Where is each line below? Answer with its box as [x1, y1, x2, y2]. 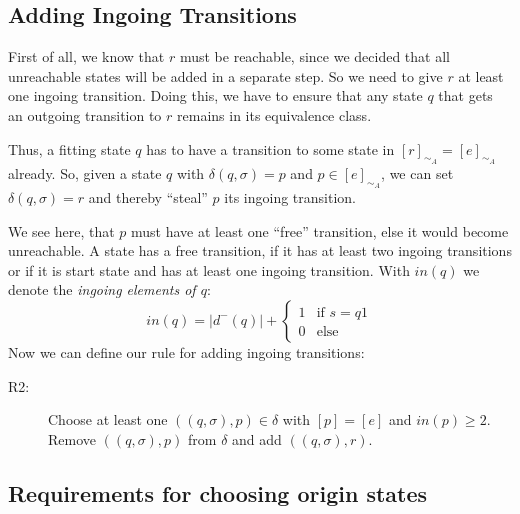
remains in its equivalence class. [177, 104, 372, 125]
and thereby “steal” [88, 186, 208, 207]
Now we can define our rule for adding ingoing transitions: [8, 341, 365, 362]
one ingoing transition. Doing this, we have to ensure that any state [8, 85, 423, 106]
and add [232, 428, 282, 449]
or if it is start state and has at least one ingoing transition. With [8, 259, 410, 280]
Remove [48, 428, 97, 449]
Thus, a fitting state [8, 138, 131, 159]
